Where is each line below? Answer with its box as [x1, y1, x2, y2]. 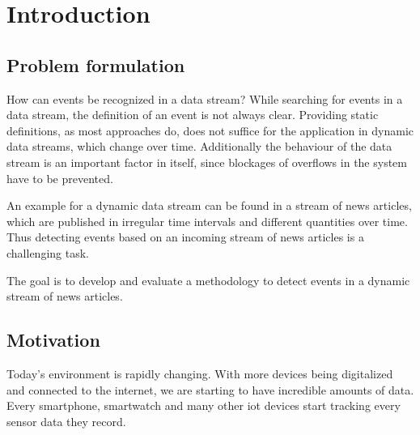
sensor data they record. [6, 412, 126, 429]
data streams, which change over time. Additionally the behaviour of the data [6, 138, 392, 155]
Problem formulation [6, 52, 185, 77]
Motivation [6, 327, 100, 352]
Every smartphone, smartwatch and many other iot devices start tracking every [6, 397, 401, 414]
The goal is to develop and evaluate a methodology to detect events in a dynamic [6, 271, 410, 288]
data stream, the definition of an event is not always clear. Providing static [6, 106, 379, 123]
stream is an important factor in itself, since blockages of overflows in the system [6, 153, 407, 170]
